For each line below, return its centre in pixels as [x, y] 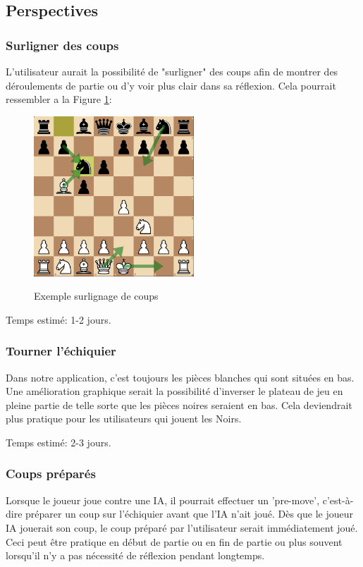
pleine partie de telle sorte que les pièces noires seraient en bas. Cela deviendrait [179, 404]
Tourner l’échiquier [61, 351]
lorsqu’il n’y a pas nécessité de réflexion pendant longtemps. [135, 555]
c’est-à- [338, 500]
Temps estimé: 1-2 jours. [59, 319]
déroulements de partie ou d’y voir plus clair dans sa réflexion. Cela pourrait [171, 85]
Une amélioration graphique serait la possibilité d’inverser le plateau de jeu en [174, 391]
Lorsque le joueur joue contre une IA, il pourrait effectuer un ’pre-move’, [163, 500]
